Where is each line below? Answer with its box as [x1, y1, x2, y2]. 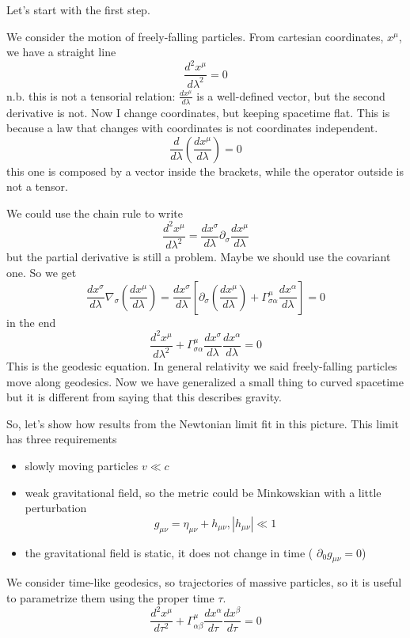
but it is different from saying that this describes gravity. [6, 389, 282, 405]
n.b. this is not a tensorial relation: [6, 87, 176, 104]
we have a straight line [6, 44, 116, 60]
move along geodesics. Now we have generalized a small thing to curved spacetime [6, 373, 404, 389]
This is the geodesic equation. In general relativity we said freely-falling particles [6, 358, 397, 374]
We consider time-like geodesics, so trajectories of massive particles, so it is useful [6, 574, 402, 591]
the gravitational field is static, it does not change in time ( [25, 544, 313, 560]
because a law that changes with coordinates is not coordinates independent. [6, 120, 378, 136]
